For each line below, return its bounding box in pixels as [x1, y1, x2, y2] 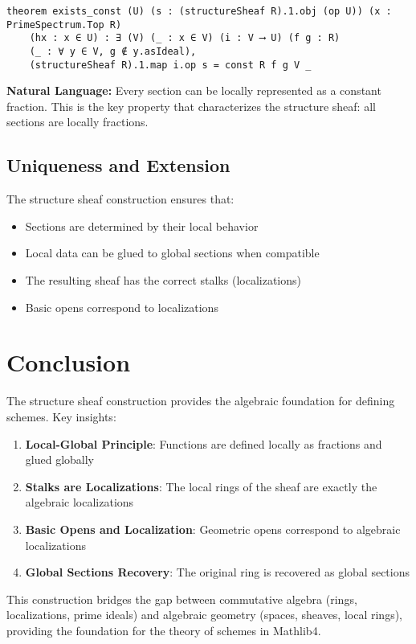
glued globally [25, 451, 94, 468]
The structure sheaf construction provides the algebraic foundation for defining [6, 392, 395, 409]
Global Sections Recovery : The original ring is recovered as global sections [25, 564, 410, 580]
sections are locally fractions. [6, 113, 149, 130]
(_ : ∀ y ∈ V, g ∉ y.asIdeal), [29, 45, 197, 57]
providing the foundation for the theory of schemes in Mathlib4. [6, 621, 321, 638]
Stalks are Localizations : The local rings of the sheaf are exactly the [25, 478, 377, 494]
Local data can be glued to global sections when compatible [25, 244, 320, 261]
